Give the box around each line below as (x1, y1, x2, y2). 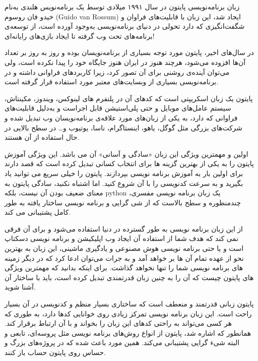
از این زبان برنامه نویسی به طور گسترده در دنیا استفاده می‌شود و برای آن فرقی (4, 223, 243, 234)
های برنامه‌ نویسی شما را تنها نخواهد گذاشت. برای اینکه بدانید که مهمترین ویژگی (4, 262, 243, 273)
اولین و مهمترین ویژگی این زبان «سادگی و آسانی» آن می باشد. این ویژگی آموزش (4, 148, 249, 159)
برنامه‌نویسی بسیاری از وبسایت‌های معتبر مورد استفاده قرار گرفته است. (4, 76, 218, 87)
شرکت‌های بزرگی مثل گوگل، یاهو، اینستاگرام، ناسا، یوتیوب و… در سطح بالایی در (4, 122, 243, 132)
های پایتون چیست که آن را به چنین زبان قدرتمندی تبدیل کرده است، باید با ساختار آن (4, 272, 254, 282)
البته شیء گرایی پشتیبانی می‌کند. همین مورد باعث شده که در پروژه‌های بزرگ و (4, 337, 240, 348)
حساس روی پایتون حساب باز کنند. (4, 347, 106, 357)
